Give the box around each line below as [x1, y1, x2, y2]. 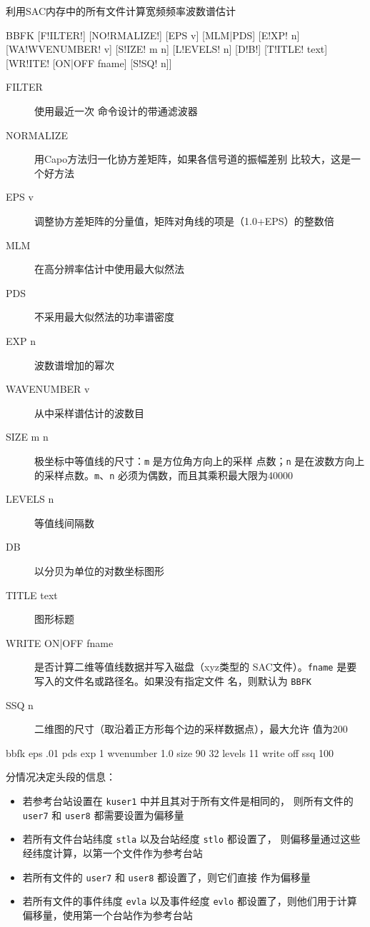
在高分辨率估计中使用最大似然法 [34, 261, 184, 276]
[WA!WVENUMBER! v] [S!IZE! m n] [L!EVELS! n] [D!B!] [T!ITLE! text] [6, 41, 328, 56]
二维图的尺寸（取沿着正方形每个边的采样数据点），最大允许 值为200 [34, 721, 348, 736]
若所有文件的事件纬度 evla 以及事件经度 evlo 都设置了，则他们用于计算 [22, 893, 357, 908]
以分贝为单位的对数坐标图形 [34, 563, 164, 578]
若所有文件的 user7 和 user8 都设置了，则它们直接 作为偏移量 [22, 869, 311, 884]
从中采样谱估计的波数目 [34, 405, 144, 420]
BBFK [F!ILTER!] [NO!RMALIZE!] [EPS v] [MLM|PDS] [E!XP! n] [6, 27, 300, 42]
